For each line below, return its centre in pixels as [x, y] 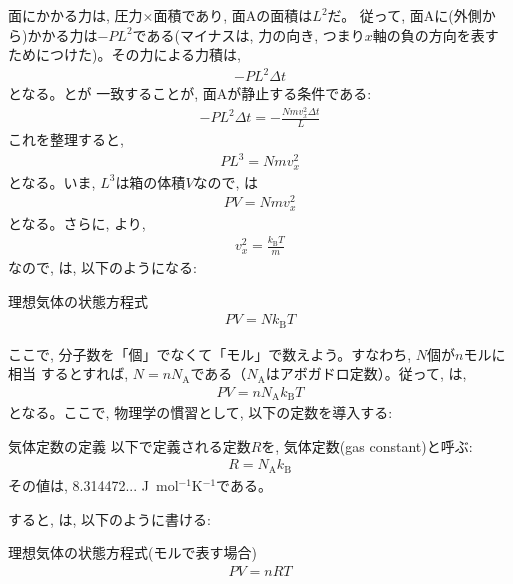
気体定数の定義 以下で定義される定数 [129, 445]
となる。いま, [52, 181]
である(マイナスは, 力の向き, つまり [248, 34]
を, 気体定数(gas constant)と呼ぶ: [367, 445]
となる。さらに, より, [77, 222]
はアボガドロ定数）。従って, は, [366, 373]
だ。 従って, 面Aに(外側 [404, 15]
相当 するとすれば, [68, 373]
